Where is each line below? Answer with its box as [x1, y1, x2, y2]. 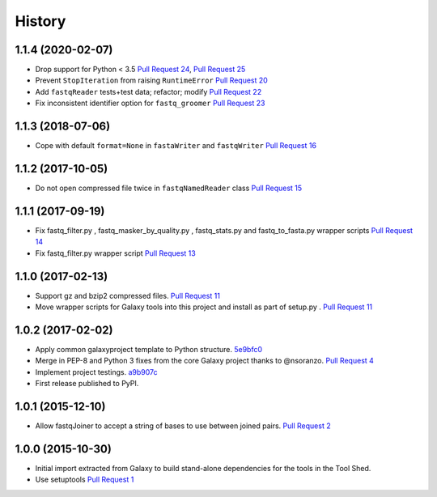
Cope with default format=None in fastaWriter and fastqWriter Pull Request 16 [35, 141, 317, 151]
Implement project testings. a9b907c [35, 367, 158, 376]
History [15, 12, 66, 30]
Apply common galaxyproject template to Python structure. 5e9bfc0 [35, 344, 263, 354]
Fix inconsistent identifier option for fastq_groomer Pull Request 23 [35, 98, 265, 108]
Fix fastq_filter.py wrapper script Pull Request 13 [35, 248, 196, 258]
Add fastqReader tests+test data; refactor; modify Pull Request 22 [35, 87, 262, 96]
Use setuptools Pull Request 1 [35, 474, 134, 485]
